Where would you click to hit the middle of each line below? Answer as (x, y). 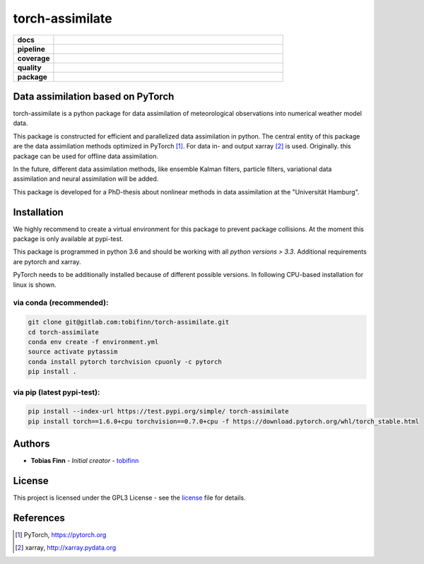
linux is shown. (35, 284)
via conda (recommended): (61, 302)
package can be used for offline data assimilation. (86, 156)
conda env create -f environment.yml (93, 342)
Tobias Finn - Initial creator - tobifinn (85, 461)
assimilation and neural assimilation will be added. (86, 179)
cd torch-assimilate (63, 332)
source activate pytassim (73, 352)
